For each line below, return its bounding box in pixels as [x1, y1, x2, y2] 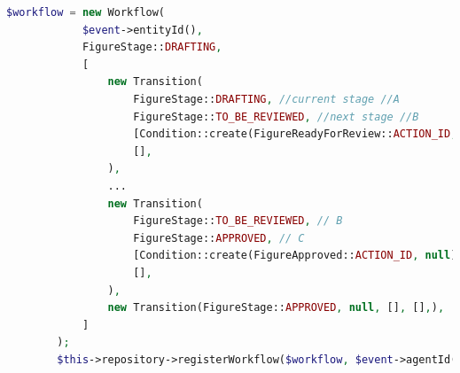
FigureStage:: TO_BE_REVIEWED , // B [133, 214, 343, 228]
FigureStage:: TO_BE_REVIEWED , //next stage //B [133, 110, 419, 123]
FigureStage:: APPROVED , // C [133, 231, 305, 245]
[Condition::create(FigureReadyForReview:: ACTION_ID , [133, 128, 457, 141]
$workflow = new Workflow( [6, 6, 166, 19]
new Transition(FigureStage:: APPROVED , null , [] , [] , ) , [107, 301, 445, 315]
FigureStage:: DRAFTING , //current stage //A [133, 92, 400, 105]
